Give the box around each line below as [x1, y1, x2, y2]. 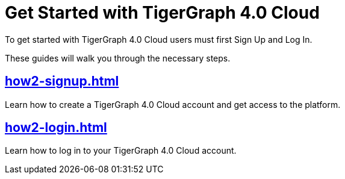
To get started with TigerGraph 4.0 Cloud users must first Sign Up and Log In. [5, 34, 312, 45]
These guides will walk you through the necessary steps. [5, 52, 231, 63]
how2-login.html [5, 120, 107, 136]
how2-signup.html [5, 74, 119, 89]
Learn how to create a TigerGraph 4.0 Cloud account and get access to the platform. [5, 99, 341, 110]
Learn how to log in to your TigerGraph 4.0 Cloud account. [5, 145, 237, 156]
